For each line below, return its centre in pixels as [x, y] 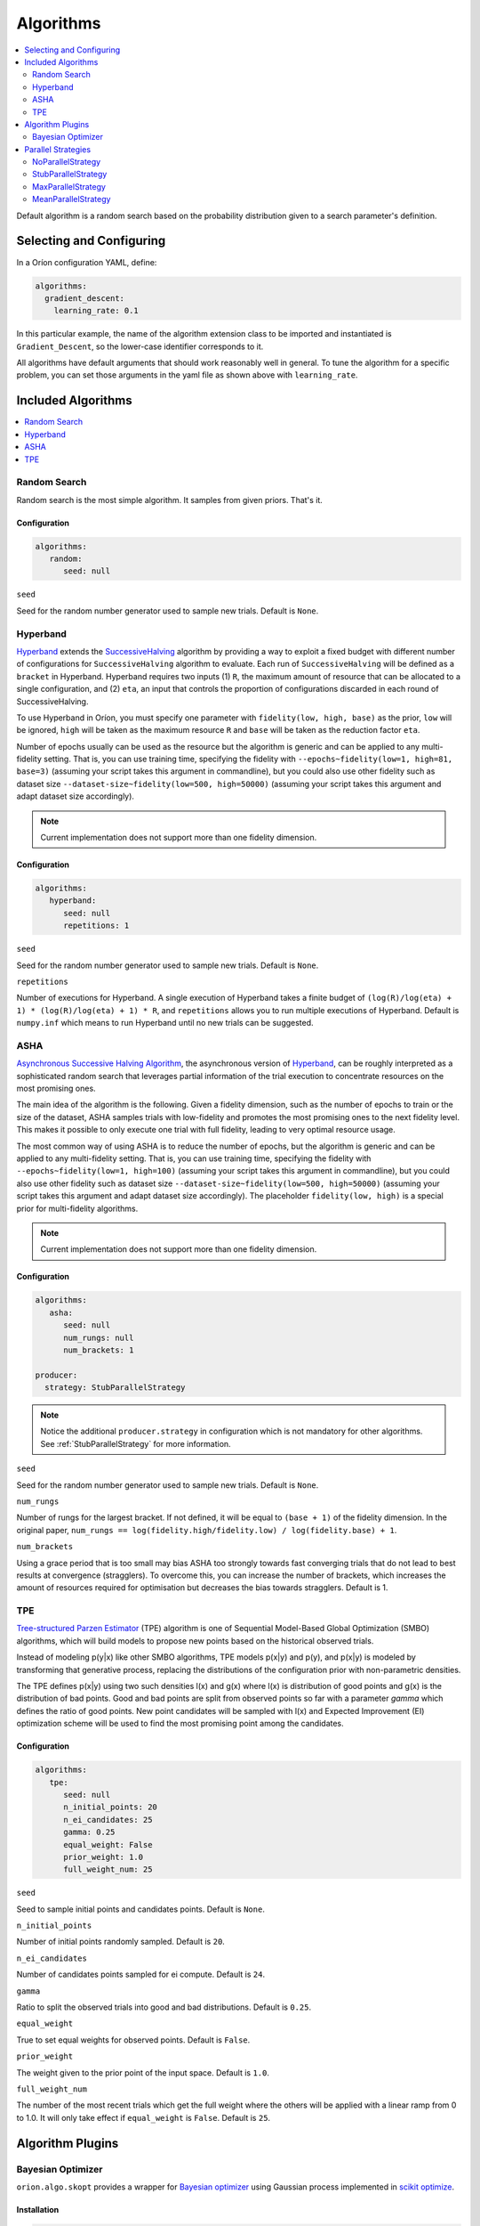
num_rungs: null [99, 1337]
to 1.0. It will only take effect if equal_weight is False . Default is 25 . [144, 2117]
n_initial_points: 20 [110, 1807]
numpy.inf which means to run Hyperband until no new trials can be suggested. [165, 1023]
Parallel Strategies [58, 149]
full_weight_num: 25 [108, 1869]
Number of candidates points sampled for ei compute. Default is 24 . [141, 1974]
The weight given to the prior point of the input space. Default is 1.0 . [143, 2072]
